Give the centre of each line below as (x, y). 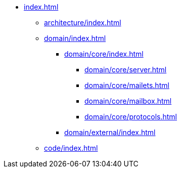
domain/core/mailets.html (127, 85)
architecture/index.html (83, 23)
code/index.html (71, 148)
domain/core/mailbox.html (128, 101)
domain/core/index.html (104, 54)
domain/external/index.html (110, 132)
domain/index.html (75, 38)
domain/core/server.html (126, 70)
